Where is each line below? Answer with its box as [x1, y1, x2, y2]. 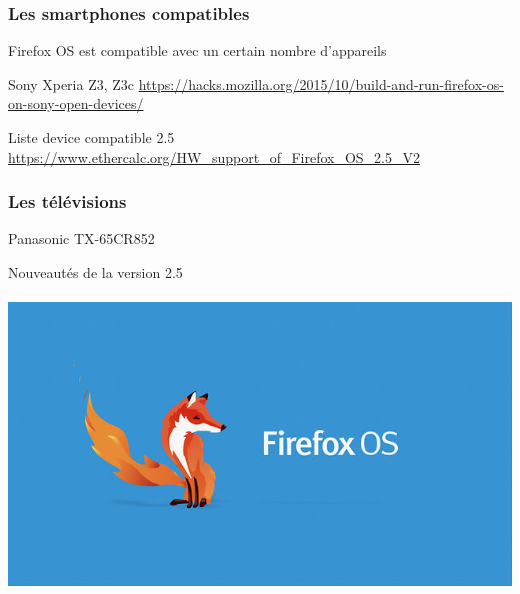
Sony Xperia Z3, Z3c [8, 73, 135, 94]
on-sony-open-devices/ [8, 93, 144, 114]
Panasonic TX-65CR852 [8, 228, 155, 249]
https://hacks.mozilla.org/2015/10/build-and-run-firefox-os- [138, 73, 504, 94]
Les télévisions [8, 189, 127, 214]
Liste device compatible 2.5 [8, 127, 175, 147]
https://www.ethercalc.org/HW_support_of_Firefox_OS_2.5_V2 [8, 146, 421, 167]
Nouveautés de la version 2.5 [8, 262, 183, 282]
